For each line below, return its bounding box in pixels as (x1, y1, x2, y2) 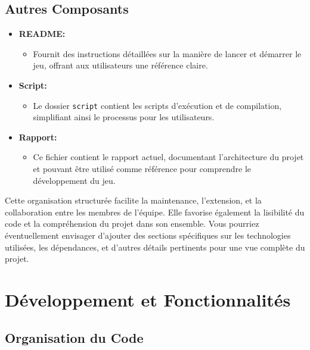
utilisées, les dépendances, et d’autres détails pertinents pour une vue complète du (5, 240, 305, 253)
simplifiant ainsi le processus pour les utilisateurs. (33, 111, 215, 123)
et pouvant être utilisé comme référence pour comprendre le (33, 162, 252, 175)
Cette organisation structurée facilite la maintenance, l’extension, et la (5, 194, 262, 207)
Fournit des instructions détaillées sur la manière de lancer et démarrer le (33, 47, 302, 60)
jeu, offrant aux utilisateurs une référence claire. (33, 59, 208, 71)
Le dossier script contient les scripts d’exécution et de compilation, (33, 99, 282, 111)
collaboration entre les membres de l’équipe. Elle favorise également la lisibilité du (5, 205, 305, 218)
